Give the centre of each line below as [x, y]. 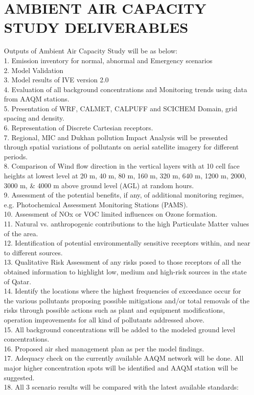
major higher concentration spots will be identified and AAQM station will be [121, 367]
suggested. [19, 377]
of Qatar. [18, 281]
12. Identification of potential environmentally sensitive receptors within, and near [127, 243]
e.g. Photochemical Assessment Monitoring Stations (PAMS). [96, 204]
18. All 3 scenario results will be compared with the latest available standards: [121, 387]
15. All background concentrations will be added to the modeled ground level [120, 329]
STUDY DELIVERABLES [96, 27]
